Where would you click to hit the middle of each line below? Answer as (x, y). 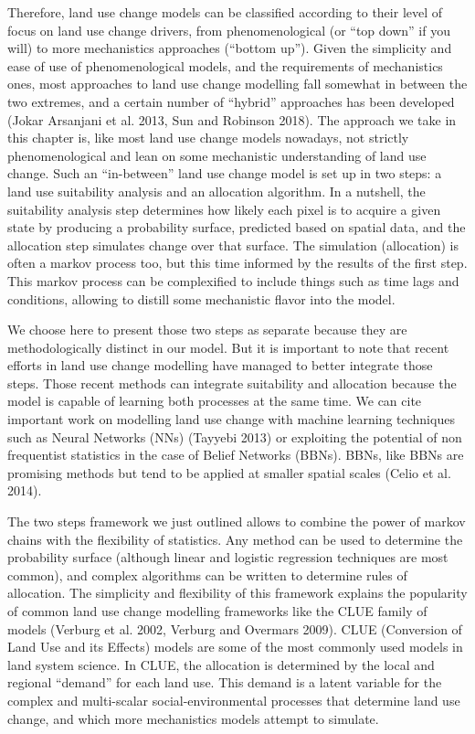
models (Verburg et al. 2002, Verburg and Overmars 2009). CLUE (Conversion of (235, 628)
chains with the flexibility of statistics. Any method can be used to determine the (235, 539)
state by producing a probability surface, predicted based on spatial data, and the (237, 227)
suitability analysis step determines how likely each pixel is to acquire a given (224, 209)
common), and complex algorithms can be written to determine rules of (207, 574)
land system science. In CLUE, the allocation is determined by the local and (221, 664)
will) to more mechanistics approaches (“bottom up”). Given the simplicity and (230, 48)
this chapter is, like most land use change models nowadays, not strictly (208, 138)
